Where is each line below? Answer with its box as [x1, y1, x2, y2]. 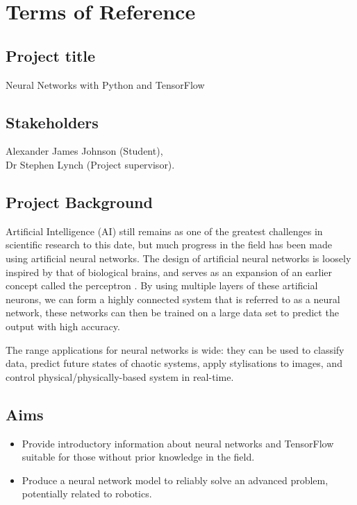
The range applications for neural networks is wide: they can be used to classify [6, 342, 344, 357]
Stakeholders [6, 111, 99, 132]
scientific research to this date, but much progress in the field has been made [6, 237, 332, 252]
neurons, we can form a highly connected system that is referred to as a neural [6, 291, 340, 306]
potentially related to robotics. [22, 486, 152, 501]
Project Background [6, 191, 153, 212]
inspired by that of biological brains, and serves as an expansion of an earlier [6, 264, 333, 279]
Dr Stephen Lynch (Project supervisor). [6, 157, 175, 171]
